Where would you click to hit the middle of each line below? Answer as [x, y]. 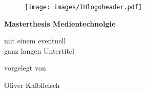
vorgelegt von [25, 68]
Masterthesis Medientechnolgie [60, 23]
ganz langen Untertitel [39, 50]
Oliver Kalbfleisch [32, 85]
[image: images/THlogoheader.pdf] [84, 7]
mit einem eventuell [35, 41]
